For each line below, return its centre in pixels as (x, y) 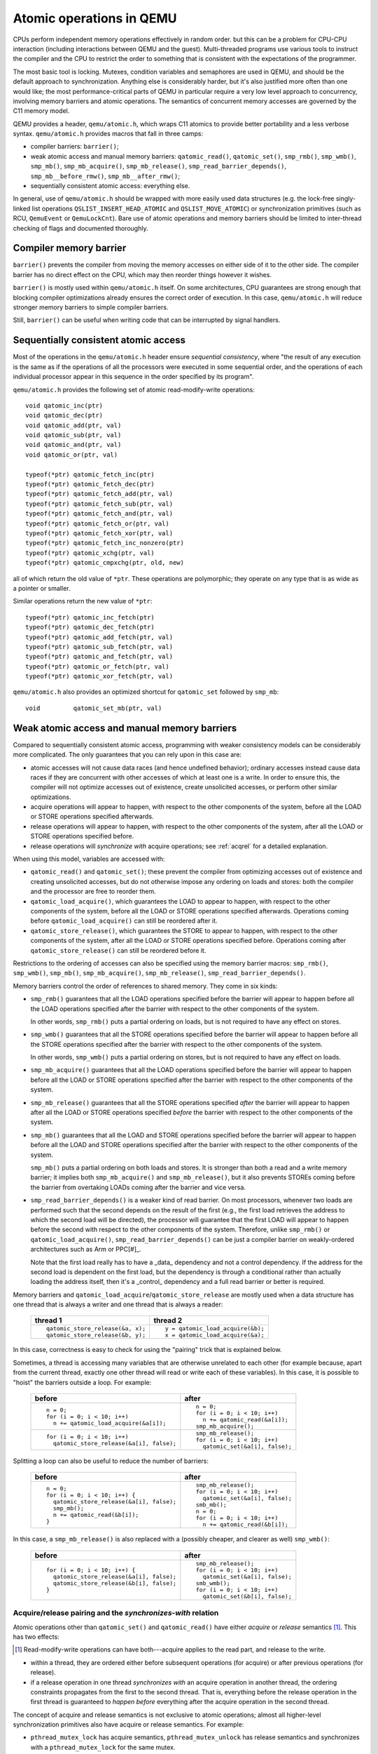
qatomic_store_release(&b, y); (96, 1335)
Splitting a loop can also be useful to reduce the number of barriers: (111, 1461)
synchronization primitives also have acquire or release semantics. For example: (128, 1725)
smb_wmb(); (213, 1583)
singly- (346, 199)
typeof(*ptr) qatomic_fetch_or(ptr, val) (97, 523)
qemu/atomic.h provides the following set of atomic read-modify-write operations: (134, 389)
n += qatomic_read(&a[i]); (245, 1420)
